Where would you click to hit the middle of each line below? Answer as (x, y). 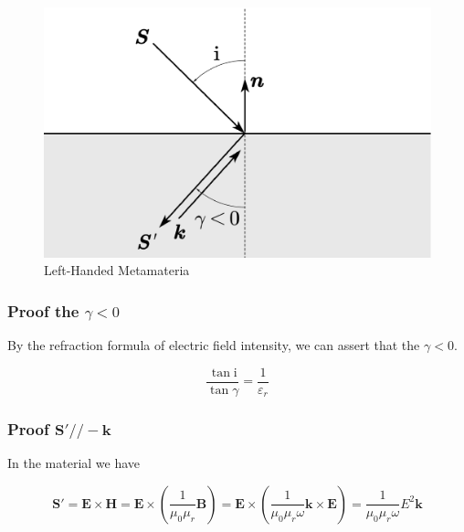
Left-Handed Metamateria (117, 270)
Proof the (43, 310)
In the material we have (74, 463)
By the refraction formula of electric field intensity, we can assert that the (214, 345)
